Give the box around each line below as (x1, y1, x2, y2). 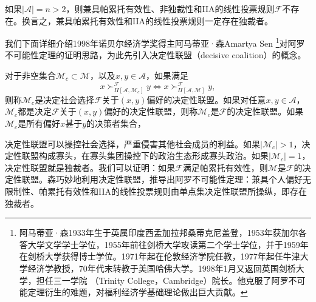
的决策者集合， (86, 117, 146, 130)
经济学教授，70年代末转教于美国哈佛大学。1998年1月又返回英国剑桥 (27, 261, 296, 274)
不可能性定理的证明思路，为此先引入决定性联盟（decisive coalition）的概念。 (5, 49, 306, 61)
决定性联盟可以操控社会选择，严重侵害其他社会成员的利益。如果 (5, 137, 260, 150)
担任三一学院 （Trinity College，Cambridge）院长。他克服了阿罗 (36, 273, 289, 286)
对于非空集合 (5, 69, 56, 82)
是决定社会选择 (35, 93, 95, 106)
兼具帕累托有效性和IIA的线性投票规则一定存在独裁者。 (55, 14, 273, 27)
